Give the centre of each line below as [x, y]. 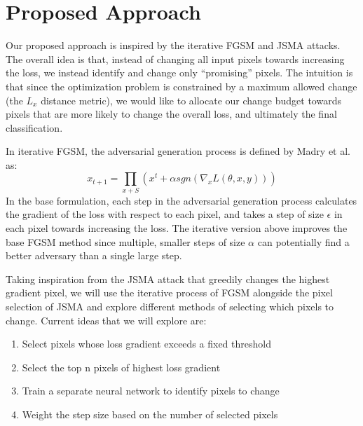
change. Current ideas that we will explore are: [106, 320]
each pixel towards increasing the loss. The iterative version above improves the [177, 227]
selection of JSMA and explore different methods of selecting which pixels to [170, 306]
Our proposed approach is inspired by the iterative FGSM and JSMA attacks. [173, 45]
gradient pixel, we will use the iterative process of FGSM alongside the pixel [169, 293]
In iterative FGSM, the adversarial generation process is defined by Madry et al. [178, 151]
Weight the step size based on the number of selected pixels [150, 414]
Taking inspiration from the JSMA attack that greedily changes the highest [168, 279]
